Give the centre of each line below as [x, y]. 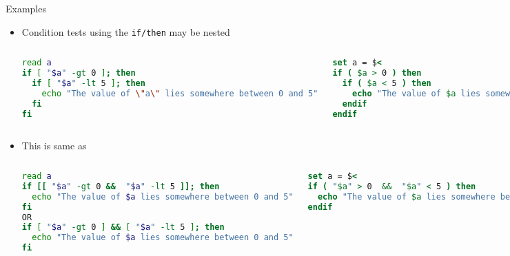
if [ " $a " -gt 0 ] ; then [79, 73]
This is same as [54, 145]
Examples [26, 8]
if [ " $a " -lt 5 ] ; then [89, 83]
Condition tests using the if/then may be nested [126, 31]
